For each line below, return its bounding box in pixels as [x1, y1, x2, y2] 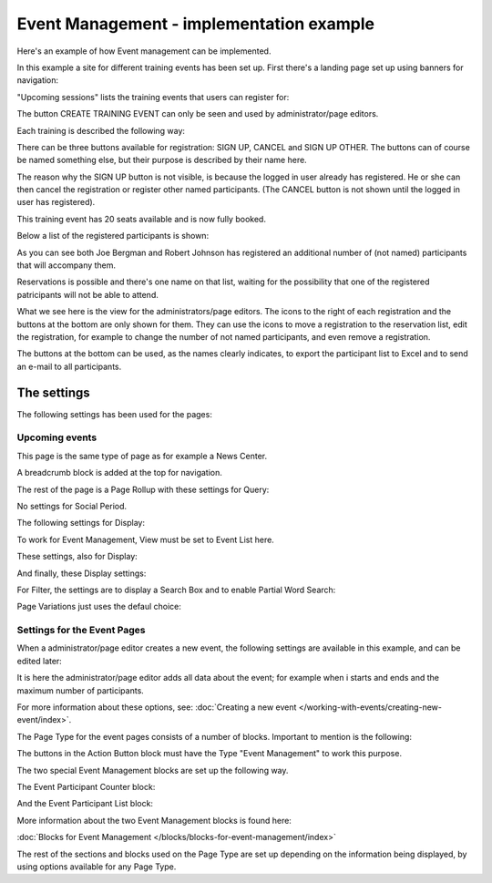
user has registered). [16, 197, 96, 208]
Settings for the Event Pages [16, 624, 146, 637]
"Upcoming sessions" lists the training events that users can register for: [16, 91, 290, 102]
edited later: [16, 655, 63, 666]
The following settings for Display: [16, 518, 146, 529]
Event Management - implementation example [16, 14, 375, 34]
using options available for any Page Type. [16, 861, 177, 872]
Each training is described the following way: [16, 125, 186, 136]
